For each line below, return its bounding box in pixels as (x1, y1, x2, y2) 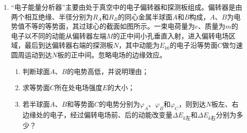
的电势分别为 (99, 98, 140, 109)
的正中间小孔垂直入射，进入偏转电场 (113, 30, 229, 40)
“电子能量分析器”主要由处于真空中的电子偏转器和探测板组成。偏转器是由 (11, 2, 243, 12)
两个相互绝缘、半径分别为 (11, 11, 93, 21)
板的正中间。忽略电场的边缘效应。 (57, 49, 167, 59)
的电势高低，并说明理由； (67, 66, 149, 76)
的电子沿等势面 (170, 40, 218, 50)
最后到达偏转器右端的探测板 (24, 40, 113, 50)
